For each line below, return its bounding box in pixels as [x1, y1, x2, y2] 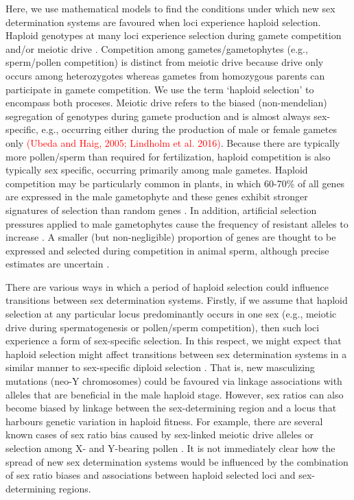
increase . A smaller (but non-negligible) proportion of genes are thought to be [5, 230, 336, 244]
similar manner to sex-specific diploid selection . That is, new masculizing [5, 360, 315, 374]
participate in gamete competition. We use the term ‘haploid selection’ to [5, 82, 314, 96]
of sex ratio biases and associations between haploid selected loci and [5, 468, 296, 482]
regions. [58, 481, 91, 495]
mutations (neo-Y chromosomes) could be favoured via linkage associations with [5, 374, 342, 388]
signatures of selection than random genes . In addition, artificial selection [5, 202, 317, 217]
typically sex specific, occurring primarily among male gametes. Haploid [5, 163, 308, 177]
